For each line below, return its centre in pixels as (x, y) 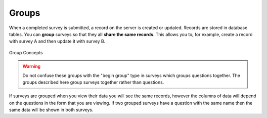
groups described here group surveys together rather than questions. (93, 82)
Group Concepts (26, 52)
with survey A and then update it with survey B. (57, 41)
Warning (31, 66)
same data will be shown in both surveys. (51, 110)
